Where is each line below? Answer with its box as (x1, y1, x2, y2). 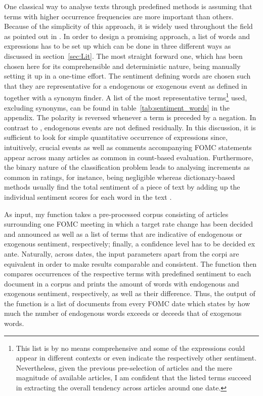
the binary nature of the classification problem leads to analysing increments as (4, 162, 250, 172)
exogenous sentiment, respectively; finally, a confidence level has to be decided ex (4, 238, 255, 249)
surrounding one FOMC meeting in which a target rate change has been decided (4, 219, 253, 229)
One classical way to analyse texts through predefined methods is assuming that (4, 1, 252, 11)
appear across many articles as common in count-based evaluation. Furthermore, (4, 152, 253, 162)
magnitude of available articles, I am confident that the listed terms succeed (16, 372, 251, 383)
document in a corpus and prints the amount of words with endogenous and (4, 278, 239, 289)
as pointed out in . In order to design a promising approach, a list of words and (4, 30, 250, 41)
